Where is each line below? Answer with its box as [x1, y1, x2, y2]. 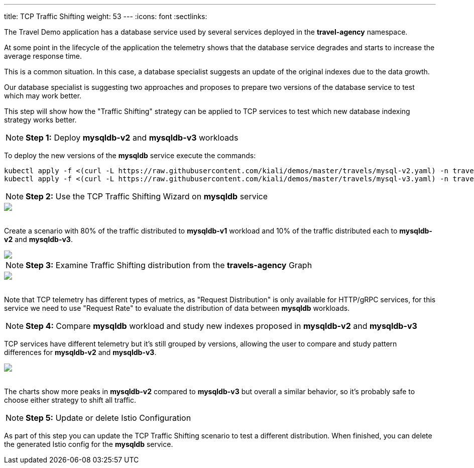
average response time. [4, 52, 82, 60]
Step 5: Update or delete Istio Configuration [26, 413, 191, 423]
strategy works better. [4, 115, 77, 124]
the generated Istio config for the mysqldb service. [4, 440, 173, 448]
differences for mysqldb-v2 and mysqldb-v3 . [4, 348, 157, 357]
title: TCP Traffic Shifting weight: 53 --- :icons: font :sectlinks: [4, 12, 207, 21]
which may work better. [4, 91, 82, 100]
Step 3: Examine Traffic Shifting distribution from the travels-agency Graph [26, 260, 312, 270]
